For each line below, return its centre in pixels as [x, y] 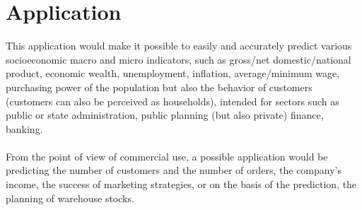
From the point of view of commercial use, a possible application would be [167, 156]
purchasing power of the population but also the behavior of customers [159, 87]
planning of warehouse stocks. [70, 198]
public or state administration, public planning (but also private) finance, [165, 115]
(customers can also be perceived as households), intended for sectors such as [173, 101]
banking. [24, 128]
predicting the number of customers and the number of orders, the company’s [174, 170]
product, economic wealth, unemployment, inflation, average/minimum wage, [173, 73]
